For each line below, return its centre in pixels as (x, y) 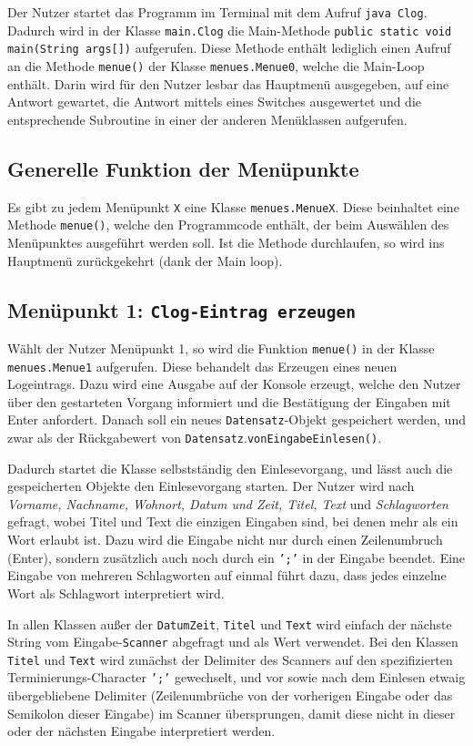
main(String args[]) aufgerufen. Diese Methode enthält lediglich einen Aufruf (229, 48)
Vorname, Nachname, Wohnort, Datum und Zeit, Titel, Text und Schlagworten (228, 503)
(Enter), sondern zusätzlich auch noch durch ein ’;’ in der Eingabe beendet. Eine (236, 557)
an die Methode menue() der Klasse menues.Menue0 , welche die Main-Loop (216, 65)
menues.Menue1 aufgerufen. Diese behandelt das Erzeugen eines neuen (202, 366)
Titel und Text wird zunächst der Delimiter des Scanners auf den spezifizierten (230, 659)
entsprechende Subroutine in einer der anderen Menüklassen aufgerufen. (207, 119)
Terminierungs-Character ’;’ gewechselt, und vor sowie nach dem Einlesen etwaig (236, 677)
